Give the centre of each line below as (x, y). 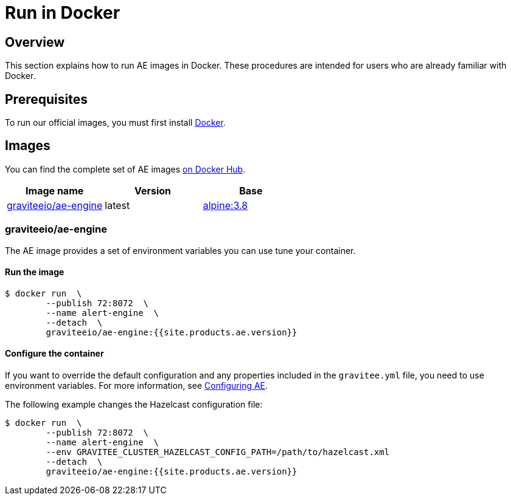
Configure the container (54, 354)
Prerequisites (46, 99)
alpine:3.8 (225, 205)
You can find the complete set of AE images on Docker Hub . (125, 169)
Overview (35, 42)
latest (117, 205)
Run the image (35, 272)
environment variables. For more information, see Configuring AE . (137, 386)
